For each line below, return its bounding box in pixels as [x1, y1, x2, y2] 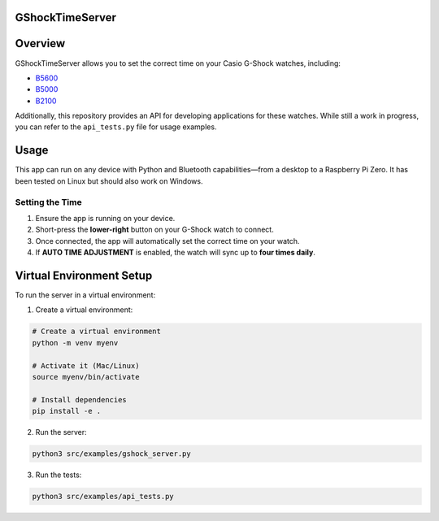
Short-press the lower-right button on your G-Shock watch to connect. [35, 224, 274, 235]
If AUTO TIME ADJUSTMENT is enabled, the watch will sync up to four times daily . [35, 248, 316, 258]
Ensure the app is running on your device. [35, 213, 176, 223]
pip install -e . [32, 406, 102, 416]
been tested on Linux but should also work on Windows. [15, 176, 203, 186]
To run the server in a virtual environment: [15, 290, 156, 300]
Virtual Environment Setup [15, 268, 153, 282]
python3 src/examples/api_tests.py [32, 492, 174, 501]
